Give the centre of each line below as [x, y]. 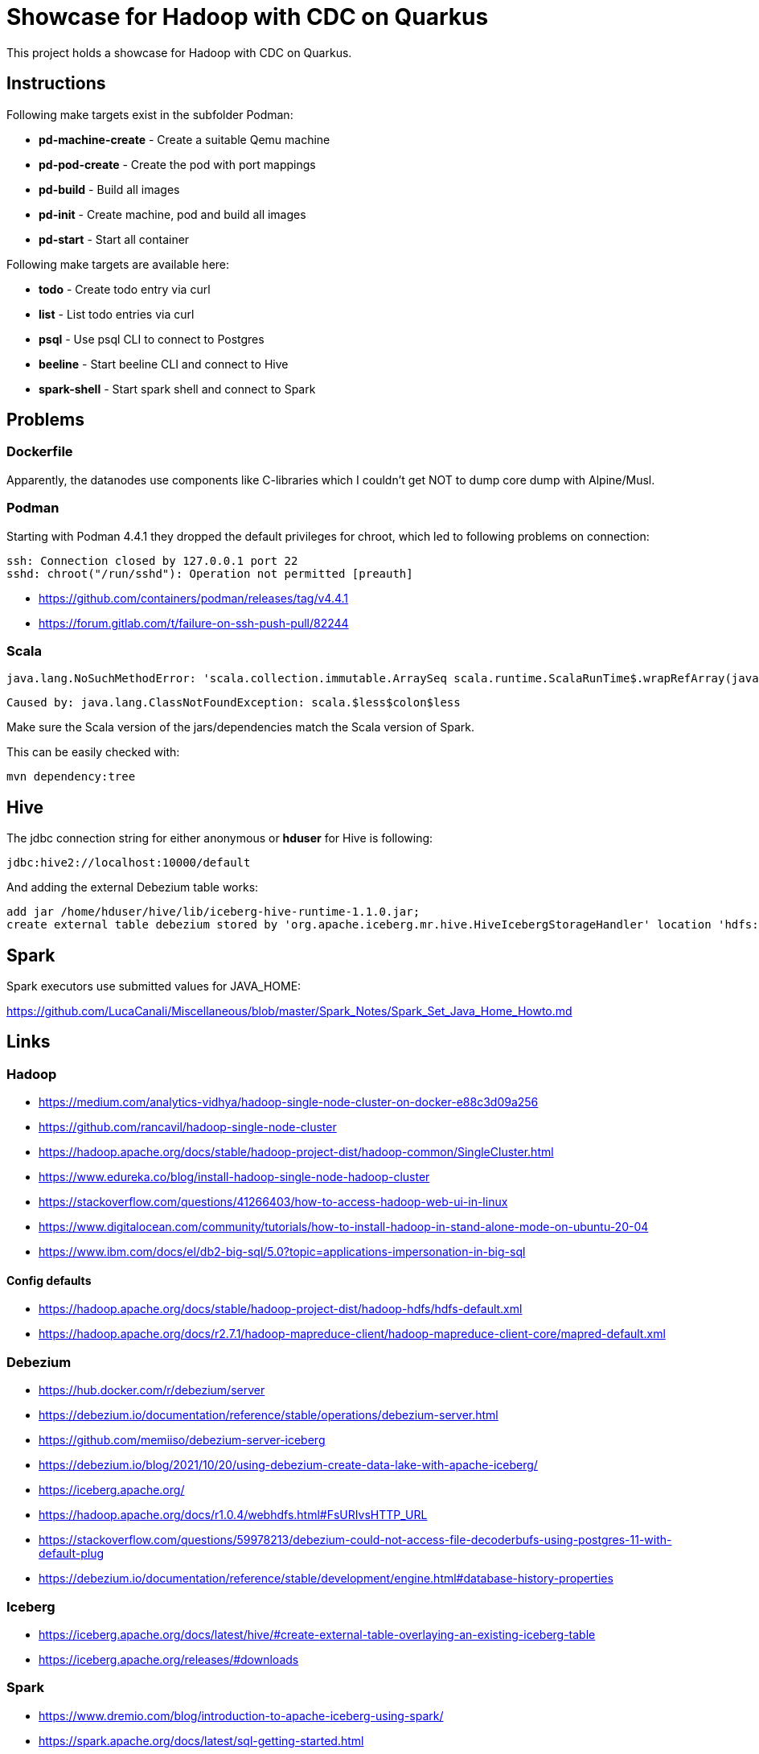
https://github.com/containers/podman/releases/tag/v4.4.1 [194, 598]
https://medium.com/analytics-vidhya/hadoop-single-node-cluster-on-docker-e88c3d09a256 [289, 1102]
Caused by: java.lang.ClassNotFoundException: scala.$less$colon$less [234, 703]
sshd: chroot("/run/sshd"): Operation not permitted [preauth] [210, 573]
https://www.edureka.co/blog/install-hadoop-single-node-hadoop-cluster [234, 1177]
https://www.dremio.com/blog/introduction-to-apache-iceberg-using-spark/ [241, 1715]
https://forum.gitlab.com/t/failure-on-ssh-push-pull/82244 [194, 623]
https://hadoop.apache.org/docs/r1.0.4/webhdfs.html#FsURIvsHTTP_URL [233, 1515]
